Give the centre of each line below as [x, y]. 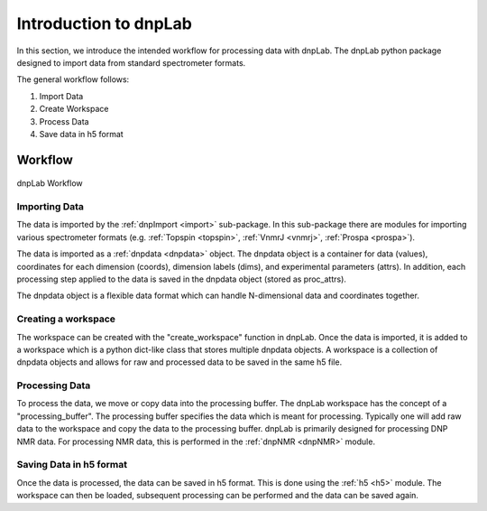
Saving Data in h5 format [72, 465]
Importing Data [51, 207]
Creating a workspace [66, 319]
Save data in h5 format [81, 134]
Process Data [64, 121]
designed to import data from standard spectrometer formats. [131, 62]
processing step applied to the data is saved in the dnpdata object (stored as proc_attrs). [182, 279]
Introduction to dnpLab [105, 23]
